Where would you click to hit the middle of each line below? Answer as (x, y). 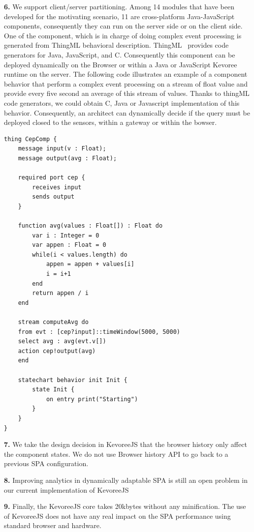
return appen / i (60, 293)
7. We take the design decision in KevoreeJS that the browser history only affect (126, 444)
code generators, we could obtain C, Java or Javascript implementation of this (122, 103)
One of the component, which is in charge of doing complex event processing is (123, 35)
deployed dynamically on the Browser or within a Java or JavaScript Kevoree (121, 64)
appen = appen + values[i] (90, 264)
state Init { (53, 390)
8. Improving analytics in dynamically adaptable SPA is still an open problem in (126, 480)
